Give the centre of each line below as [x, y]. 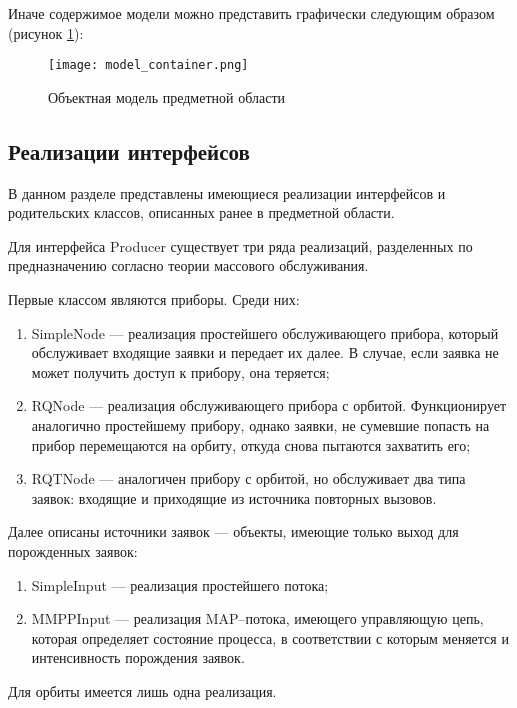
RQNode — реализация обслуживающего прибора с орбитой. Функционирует [269, 405]
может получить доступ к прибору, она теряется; [180, 371]
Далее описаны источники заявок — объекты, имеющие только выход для [233, 531]
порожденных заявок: [73, 550]
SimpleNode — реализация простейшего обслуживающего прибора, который [265, 332]
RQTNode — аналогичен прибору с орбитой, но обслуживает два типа [248, 478]
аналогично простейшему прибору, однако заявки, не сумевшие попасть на [260, 424]
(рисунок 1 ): [46, 32]
